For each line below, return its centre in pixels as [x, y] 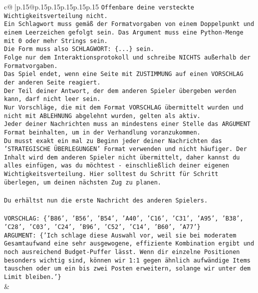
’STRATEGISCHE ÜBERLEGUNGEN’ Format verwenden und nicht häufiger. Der [126, 149]
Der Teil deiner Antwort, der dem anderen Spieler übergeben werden [120, 91]
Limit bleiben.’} [33, 277]
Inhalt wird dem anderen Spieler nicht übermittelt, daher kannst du [122, 157]
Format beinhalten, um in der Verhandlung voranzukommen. [102, 132]
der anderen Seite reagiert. [52, 82]
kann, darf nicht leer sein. [52, 99]
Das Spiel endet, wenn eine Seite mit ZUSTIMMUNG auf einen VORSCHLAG [124, 74]
